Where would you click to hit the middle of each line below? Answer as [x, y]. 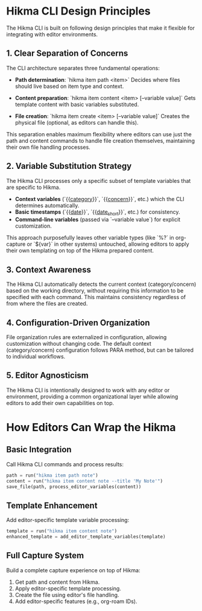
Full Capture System [45, 556]
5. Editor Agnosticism [48, 376]
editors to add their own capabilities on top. [60, 403]
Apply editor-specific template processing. [68, 588]
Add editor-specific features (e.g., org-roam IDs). [76, 601]
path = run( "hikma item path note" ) [52, 475]
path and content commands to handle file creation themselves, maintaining [100, 140]
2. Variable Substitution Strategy [69, 166]
